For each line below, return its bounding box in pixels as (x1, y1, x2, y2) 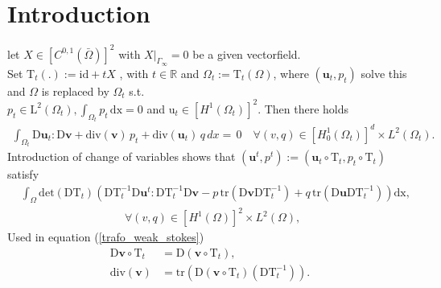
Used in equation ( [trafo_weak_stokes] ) (7, 228, 204, 245)
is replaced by (41, 82, 109, 99)
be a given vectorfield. (192, 45, 301, 62)
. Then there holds (258, 100, 349, 117)
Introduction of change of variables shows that (7, 148, 236, 165)
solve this (361, 64, 407, 81)
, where (273, 64, 309, 81)
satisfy (7, 166, 39, 183)
